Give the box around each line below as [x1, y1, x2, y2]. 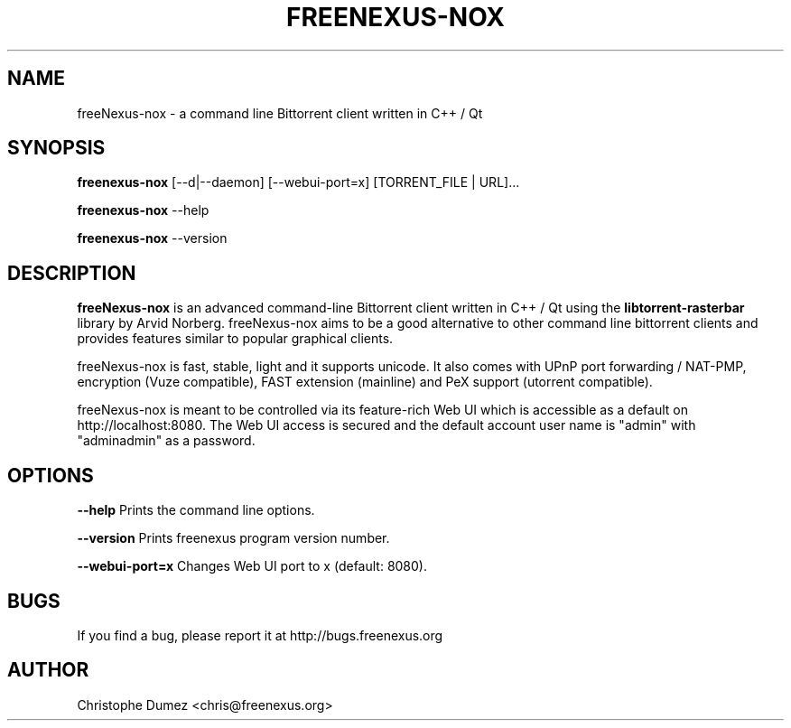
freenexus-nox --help [77, 202, 209, 219]
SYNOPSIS [7, 136, 106, 160]
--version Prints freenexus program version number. [77, 530, 390, 546]
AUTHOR [7, 658, 89, 682]
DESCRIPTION [7, 261, 136, 285]
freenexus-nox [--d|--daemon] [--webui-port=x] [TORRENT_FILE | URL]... [77, 174, 520, 191]
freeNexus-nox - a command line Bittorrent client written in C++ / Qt [77, 105, 483, 121]
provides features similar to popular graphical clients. [77, 331, 394, 347]
